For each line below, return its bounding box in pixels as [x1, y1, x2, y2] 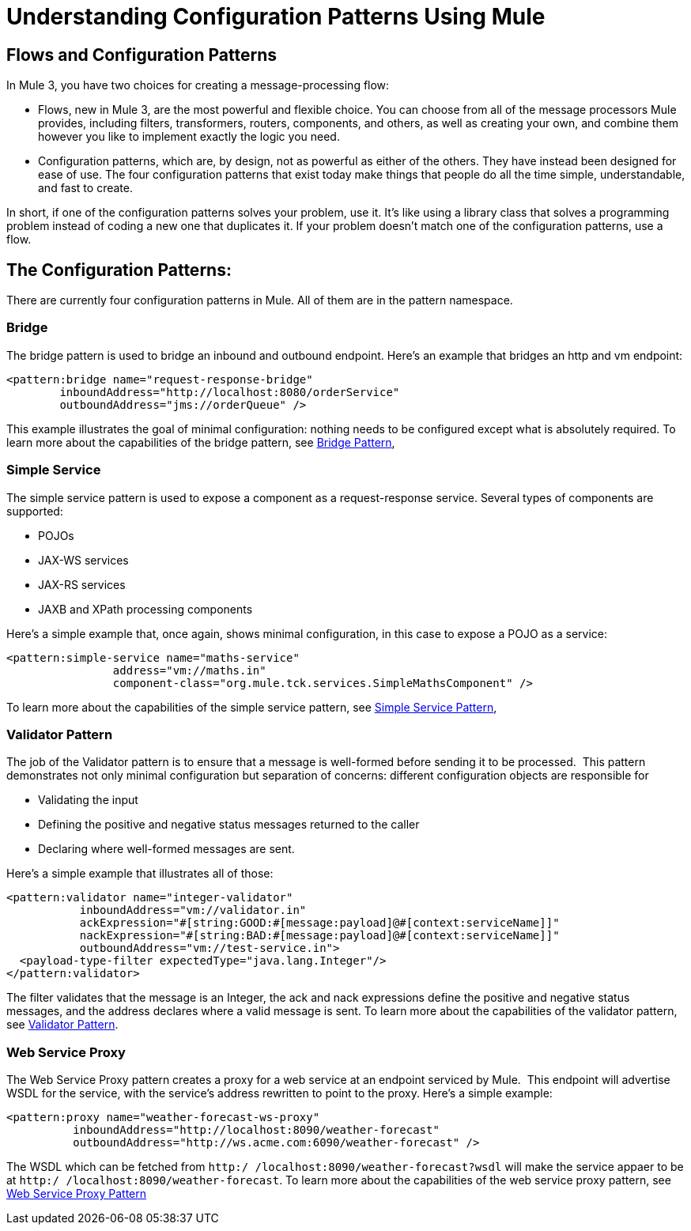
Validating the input [38, 793, 138, 807]
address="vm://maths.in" [112, 663, 266, 677]
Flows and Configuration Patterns [6, 44, 278, 65]
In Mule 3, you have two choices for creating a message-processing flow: [6, 78, 390, 93]
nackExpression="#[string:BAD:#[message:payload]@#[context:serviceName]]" [79, 929, 560, 942]
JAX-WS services [38, 553, 129, 567]
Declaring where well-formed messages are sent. [38, 842, 295, 856]
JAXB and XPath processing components [38, 602, 253, 616]
